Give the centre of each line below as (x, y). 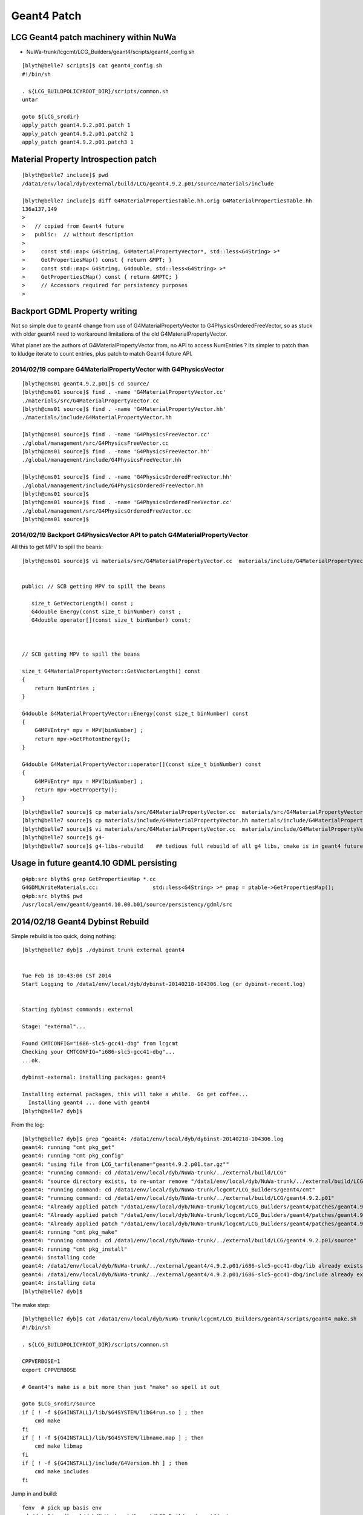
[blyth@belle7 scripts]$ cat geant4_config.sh (92, 66)
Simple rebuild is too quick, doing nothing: (64, 936)
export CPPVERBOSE (49, 1370)
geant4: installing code (59, 1258)
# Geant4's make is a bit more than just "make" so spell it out (121, 1387)
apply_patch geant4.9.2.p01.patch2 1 (78, 134)
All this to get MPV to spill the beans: (57, 547)
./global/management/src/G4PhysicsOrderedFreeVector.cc (106, 511)
